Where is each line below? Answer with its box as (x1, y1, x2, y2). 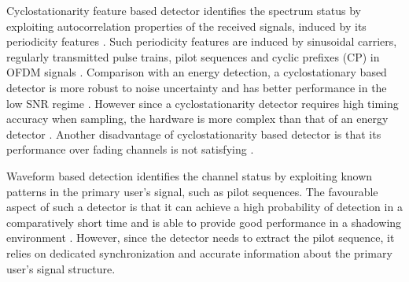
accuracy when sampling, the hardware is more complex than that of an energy (6, 110, 389, 127)
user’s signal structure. (6, 260, 116, 276)
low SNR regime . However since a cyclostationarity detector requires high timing (6, 95, 399, 111)
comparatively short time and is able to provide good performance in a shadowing (6, 213, 402, 230)
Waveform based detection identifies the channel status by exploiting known (6, 167, 373, 184)
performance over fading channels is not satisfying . (6, 141, 254, 158)
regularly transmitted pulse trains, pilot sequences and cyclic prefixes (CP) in (6, 48, 380, 65)
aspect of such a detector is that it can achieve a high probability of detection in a (6, 199, 403, 215)
